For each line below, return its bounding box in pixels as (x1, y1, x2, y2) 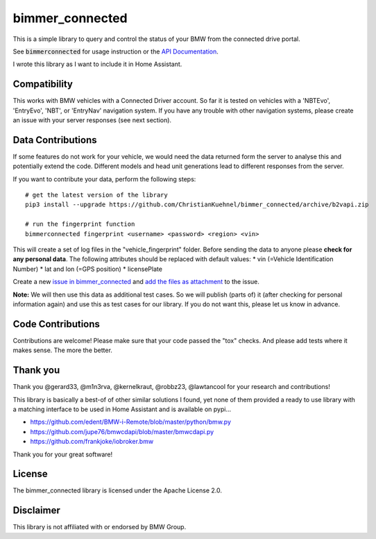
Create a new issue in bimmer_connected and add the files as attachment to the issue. (12, 278, 260, 286)
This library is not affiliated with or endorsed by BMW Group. (12, 523, 187, 531)
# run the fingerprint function (25, 220, 135, 229)
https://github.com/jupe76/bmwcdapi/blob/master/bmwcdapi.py (30, 427, 214, 436)
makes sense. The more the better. (12, 346, 112, 354)
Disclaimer (12, 504, 60, 517)
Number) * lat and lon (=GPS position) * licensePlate (12, 265, 163, 273)
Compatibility (12, 78, 73, 90)
